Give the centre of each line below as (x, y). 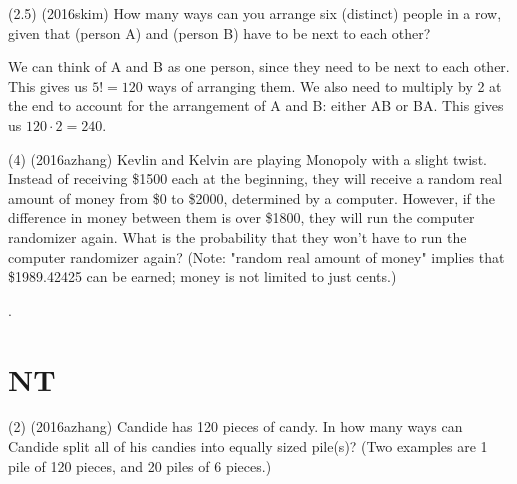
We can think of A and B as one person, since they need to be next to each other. (259, 66)
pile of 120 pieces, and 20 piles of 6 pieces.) (140, 465)
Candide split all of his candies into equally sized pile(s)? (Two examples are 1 (248, 446)
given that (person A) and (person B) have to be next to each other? (219, 32)
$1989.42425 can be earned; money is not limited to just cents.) (202, 276)
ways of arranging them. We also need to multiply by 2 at (324, 85)
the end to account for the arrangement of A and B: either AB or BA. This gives (256, 105)
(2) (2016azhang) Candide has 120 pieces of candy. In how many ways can (235, 426)
